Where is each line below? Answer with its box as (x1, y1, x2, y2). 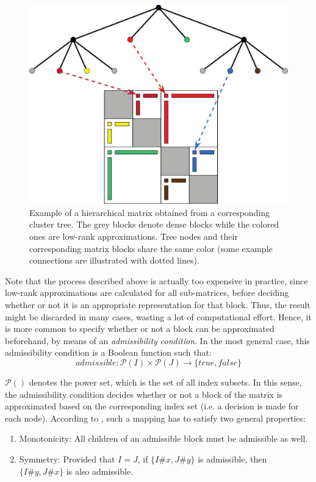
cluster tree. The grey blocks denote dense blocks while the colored (29, 218, 279, 231)
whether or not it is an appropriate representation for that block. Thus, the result (5, 298, 311, 311)
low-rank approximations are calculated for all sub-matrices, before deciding (5, 286, 289, 299)
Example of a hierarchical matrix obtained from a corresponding (29, 206, 270, 218)
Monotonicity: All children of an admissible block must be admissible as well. (19, 432, 308, 445)
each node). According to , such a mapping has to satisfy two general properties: (5, 411, 306, 424)
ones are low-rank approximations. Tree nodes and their (29, 230, 238, 243)
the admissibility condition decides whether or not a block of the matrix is (5, 387, 283, 400)
